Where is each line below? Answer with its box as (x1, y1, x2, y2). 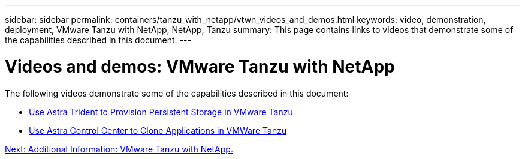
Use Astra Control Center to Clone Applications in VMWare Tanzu (29, 125, 287, 136)
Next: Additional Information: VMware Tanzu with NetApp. (5, 143, 233, 154)
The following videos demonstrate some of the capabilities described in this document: (5, 88, 349, 98)
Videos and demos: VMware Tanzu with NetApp (5, 56, 395, 77)
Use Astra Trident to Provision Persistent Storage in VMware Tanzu (29, 106, 293, 117)
